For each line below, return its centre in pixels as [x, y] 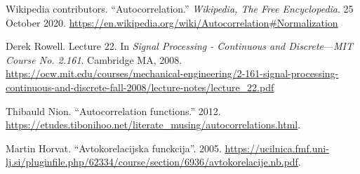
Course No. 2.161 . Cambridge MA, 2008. [94, 59]
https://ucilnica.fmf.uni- [277, 148]
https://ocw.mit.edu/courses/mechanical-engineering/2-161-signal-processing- [172, 73]
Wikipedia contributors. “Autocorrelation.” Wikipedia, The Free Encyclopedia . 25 [180, 8]
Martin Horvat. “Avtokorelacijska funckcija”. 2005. [114, 148]
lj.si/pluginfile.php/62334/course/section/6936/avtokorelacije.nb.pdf [152, 162]
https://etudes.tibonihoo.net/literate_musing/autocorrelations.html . [153, 125]
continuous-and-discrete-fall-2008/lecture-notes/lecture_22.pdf [140, 87]
